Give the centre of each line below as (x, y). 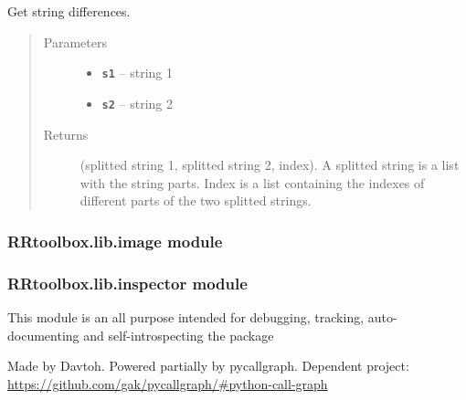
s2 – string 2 (138, 103)
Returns (66, 134)
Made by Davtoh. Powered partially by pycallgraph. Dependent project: (208, 366)
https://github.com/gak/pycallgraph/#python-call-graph (168, 383)
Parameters (75, 42)
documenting (43, 335)
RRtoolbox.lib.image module (115, 241)
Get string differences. (69, 11)
